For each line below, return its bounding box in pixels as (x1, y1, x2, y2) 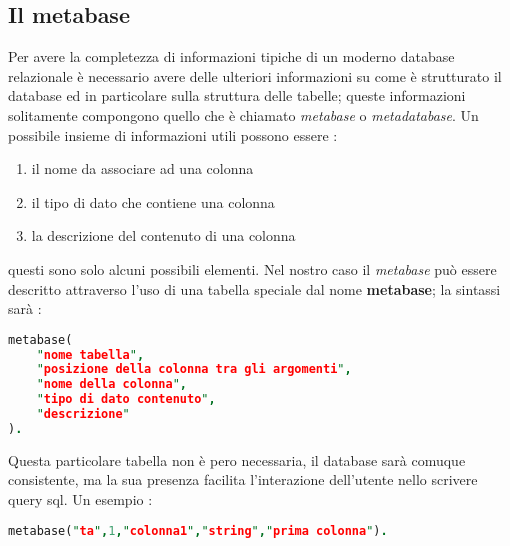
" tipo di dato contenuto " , (36, 392, 216, 407)
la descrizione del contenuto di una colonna (31, 225, 296, 246)
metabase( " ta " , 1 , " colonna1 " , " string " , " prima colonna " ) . (8, 523, 388, 538)
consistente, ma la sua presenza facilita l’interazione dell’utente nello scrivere (8, 469, 478, 490)
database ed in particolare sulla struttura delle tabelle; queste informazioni (8, 85, 466, 106)
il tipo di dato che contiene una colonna (31, 191, 275, 212)
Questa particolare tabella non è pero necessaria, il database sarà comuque (8, 449, 466, 470)
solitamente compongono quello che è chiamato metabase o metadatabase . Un (8, 104, 479, 125)
